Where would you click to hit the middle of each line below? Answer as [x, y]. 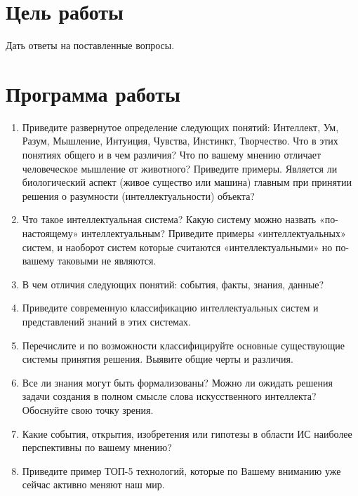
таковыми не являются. [107, 261]
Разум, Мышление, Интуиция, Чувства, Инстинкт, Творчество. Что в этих [180, 141]
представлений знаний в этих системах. [106, 321]
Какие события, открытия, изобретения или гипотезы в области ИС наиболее [187, 433]
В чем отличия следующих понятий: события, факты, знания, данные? [173, 284]
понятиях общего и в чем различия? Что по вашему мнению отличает [172, 155]
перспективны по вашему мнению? [97, 447]
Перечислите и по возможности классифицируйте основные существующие [183, 345]
